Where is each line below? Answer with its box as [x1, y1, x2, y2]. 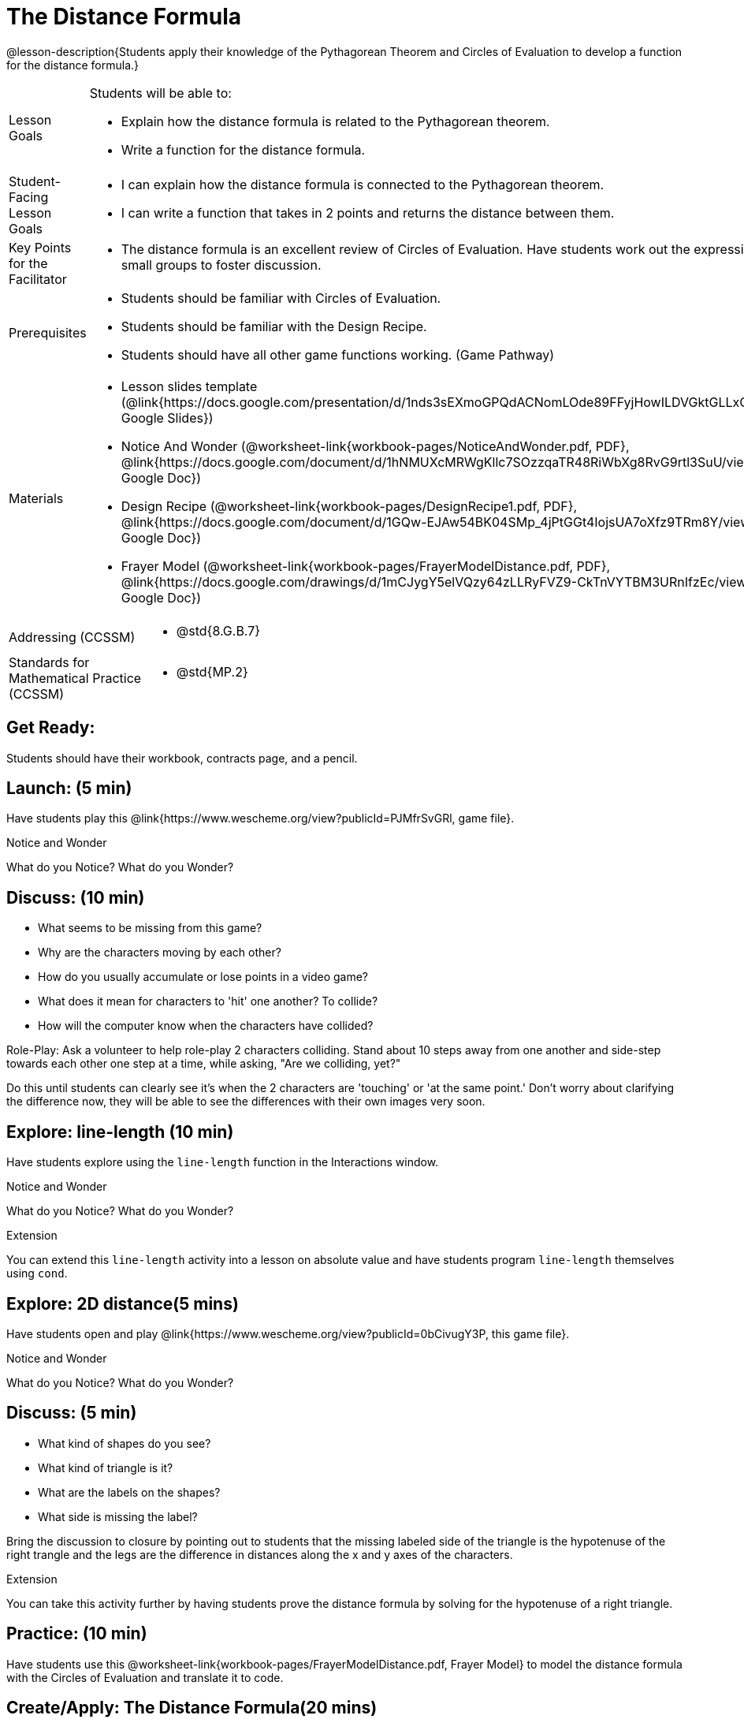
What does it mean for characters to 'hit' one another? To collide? [38, 994, 378, 1009]
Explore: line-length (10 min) [6, 1121, 234, 1142]
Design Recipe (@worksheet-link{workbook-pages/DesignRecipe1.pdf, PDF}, [121, 498, 578, 514]
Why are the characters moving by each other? [38, 945, 281, 960]
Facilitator [9, 270, 67, 287]
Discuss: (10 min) [6, 887, 145, 908]
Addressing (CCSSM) [9, 628, 136, 645]
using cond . [6, 1266, 68, 1281]
